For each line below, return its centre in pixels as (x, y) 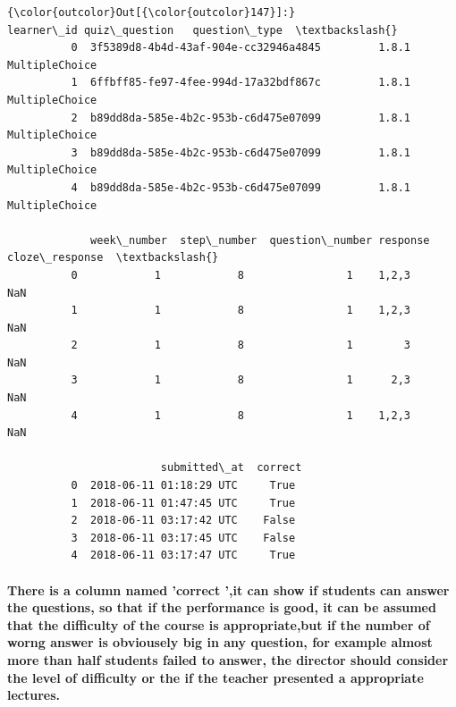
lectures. (34, 695)
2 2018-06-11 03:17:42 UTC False (183, 521)
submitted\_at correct (231, 468)
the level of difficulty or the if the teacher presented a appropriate (215, 677)
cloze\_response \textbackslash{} (113, 258)
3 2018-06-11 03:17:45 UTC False (183, 538)
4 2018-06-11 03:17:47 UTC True (183, 555)
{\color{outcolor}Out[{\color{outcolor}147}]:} (152, 13)
